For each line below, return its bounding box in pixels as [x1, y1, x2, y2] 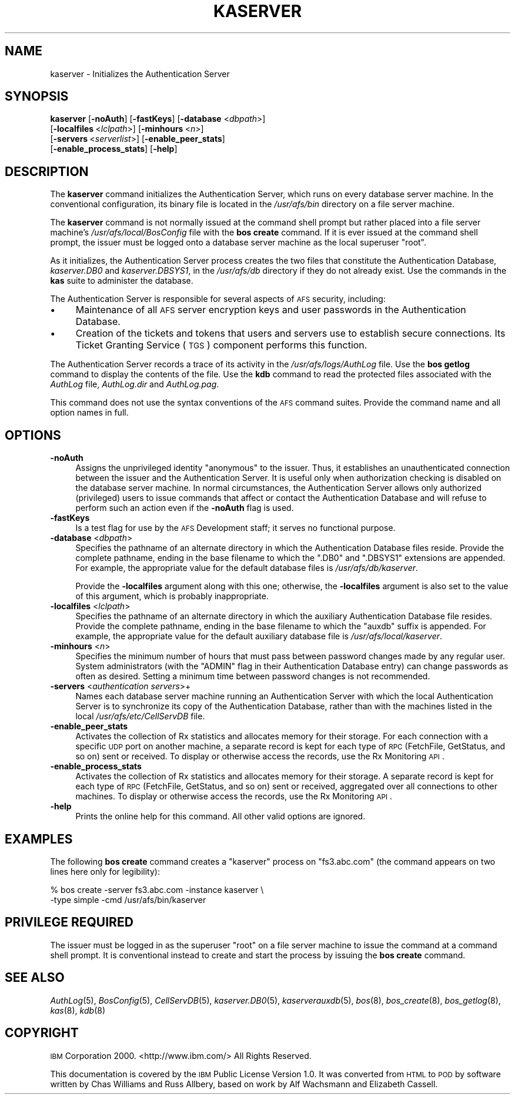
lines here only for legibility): [50, 866, 160, 876]
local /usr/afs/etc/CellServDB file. [75, 711, 205, 722]
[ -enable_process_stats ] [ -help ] [50, 144, 178, 154]
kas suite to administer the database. [50, 275, 193, 286]
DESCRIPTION [5, 164, 89, 179]
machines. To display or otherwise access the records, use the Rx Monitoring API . [75, 791, 393, 802]
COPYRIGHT [5, 1025, 79, 1041]
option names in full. [50, 407, 129, 418]
